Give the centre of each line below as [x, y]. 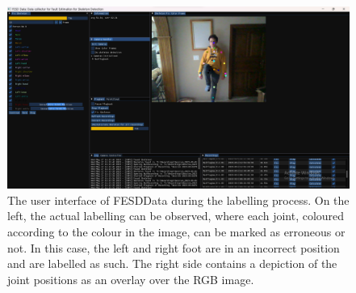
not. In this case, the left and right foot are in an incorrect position [174, 247]
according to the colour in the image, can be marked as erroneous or [176, 232]
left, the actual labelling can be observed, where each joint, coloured [176, 216]
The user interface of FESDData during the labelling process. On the [178, 200]
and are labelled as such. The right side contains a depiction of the [172, 263]
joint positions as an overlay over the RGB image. [131, 279]
